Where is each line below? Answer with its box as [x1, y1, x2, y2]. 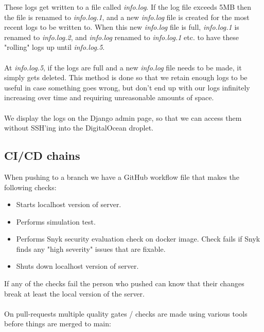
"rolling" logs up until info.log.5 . [4, 42, 105, 52]
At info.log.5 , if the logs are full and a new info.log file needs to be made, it [4, 62, 242, 72]
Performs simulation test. [16, 216, 96, 227]
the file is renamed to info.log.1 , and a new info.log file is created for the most [4, 11, 250, 22]
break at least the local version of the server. [4, 288, 145, 299]
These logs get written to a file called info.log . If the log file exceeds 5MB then [4, 2, 251, 12]
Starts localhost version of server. [16, 199, 121, 210]
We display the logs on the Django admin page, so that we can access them [4, 112, 242, 123]
